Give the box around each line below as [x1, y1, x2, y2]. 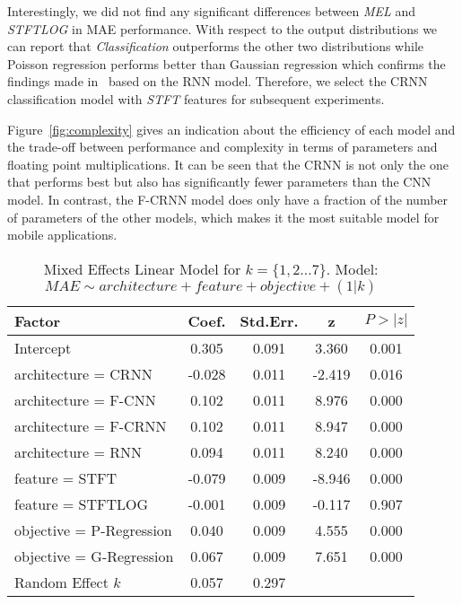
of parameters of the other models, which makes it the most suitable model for [7, 207, 440, 226]
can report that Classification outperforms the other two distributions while [7, 37, 424, 56]
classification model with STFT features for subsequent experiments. [7, 89, 385, 108]
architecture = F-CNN [14, 389, 156, 410]
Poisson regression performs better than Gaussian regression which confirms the [7, 54, 446, 73]
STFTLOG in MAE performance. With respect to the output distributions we [7, 19, 438, 38]
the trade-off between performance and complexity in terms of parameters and [7, 137, 438, 156]
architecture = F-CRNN [14, 415, 167, 436]
